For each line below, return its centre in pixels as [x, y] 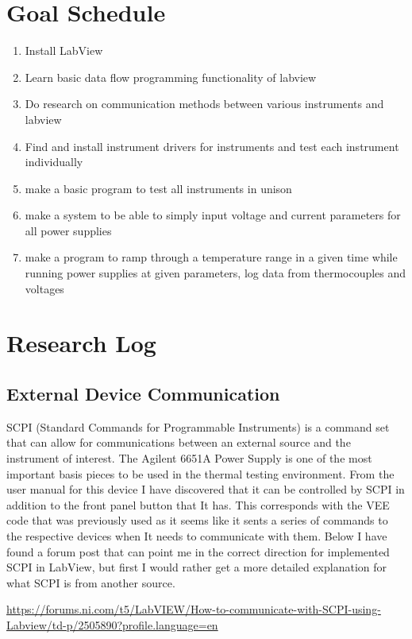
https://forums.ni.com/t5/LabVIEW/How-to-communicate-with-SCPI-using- [194, 609]
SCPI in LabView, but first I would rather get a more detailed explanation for [197, 567]
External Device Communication [143, 394]
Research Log [81, 343]
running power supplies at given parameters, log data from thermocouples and [216, 273]
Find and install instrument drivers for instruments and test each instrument [212, 146]
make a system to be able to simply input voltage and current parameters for [213, 215]
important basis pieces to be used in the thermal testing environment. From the [200, 473]
